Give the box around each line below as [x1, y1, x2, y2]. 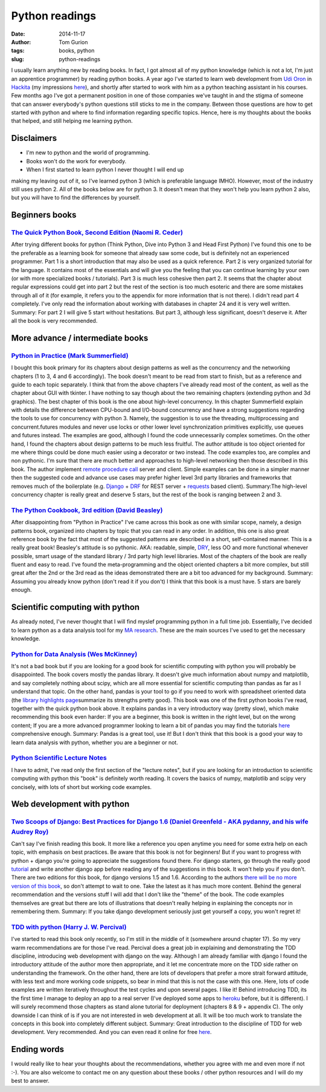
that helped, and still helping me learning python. [11, 117, 133, 125]
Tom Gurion [59, 38, 88, 45]
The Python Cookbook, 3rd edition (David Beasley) [11, 505, 163, 514]
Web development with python [11, 799, 130, 810]
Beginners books [11, 210, 77, 220]
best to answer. [11, 1077, 50, 1085]
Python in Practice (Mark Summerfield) [11, 351, 129, 360]
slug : [11, 55, 24, 63]
